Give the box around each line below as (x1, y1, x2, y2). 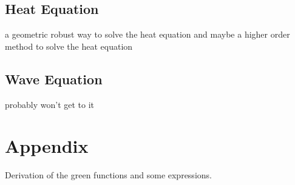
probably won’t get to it (5, 98, 95, 110)
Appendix (5, 133, 89, 158)
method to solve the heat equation (5, 39, 133, 52)
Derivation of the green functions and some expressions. (5, 169, 212, 181)
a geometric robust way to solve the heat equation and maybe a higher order (5, 28, 290, 41)
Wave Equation (5, 69, 103, 88)
